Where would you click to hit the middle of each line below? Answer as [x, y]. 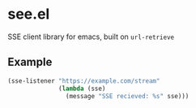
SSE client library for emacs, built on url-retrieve [91, 37]
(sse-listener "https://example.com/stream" [84, 81]
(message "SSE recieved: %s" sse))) [127, 96]
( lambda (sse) [82, 89]
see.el [29, 14]
